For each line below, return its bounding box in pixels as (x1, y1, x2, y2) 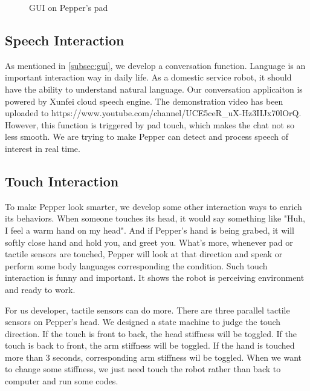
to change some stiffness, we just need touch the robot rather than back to (5, 363, 281, 375)
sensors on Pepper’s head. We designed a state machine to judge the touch (5, 315, 281, 328)
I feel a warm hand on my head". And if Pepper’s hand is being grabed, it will (5, 223, 295, 236)
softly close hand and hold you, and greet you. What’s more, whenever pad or (5, 235, 293, 248)
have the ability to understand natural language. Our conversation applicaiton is (5, 82, 303, 95)
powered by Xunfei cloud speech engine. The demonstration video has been (5, 94, 283, 107)
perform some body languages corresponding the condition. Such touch (5, 259, 268, 272)
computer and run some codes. (5, 375, 118, 387)
